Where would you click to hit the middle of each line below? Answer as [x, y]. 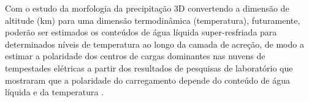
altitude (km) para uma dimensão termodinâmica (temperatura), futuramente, [153, 20]
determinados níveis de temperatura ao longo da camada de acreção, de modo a [154, 44]
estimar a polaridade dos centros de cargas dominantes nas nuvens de [135, 56]
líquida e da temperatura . [55, 92]
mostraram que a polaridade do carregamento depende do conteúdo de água [147, 80]
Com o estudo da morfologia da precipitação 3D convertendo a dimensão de [147, 8]
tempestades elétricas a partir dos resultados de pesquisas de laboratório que [149, 67]
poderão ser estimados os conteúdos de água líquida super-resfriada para [141, 32]
